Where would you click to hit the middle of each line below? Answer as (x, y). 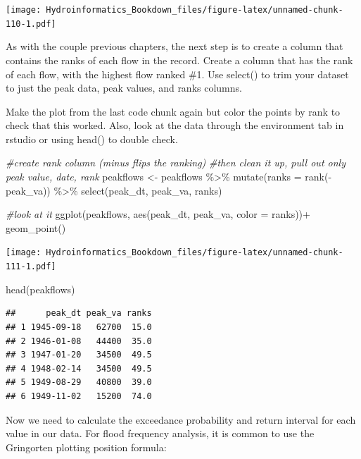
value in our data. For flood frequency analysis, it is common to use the (160, 433)
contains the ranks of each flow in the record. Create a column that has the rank (179, 60)
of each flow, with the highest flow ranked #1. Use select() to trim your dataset (177, 74)
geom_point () (36, 227)
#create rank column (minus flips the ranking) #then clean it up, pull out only (176, 163)
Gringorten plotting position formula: (86, 447)
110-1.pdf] (31, 24)
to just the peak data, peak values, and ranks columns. (124, 88)
